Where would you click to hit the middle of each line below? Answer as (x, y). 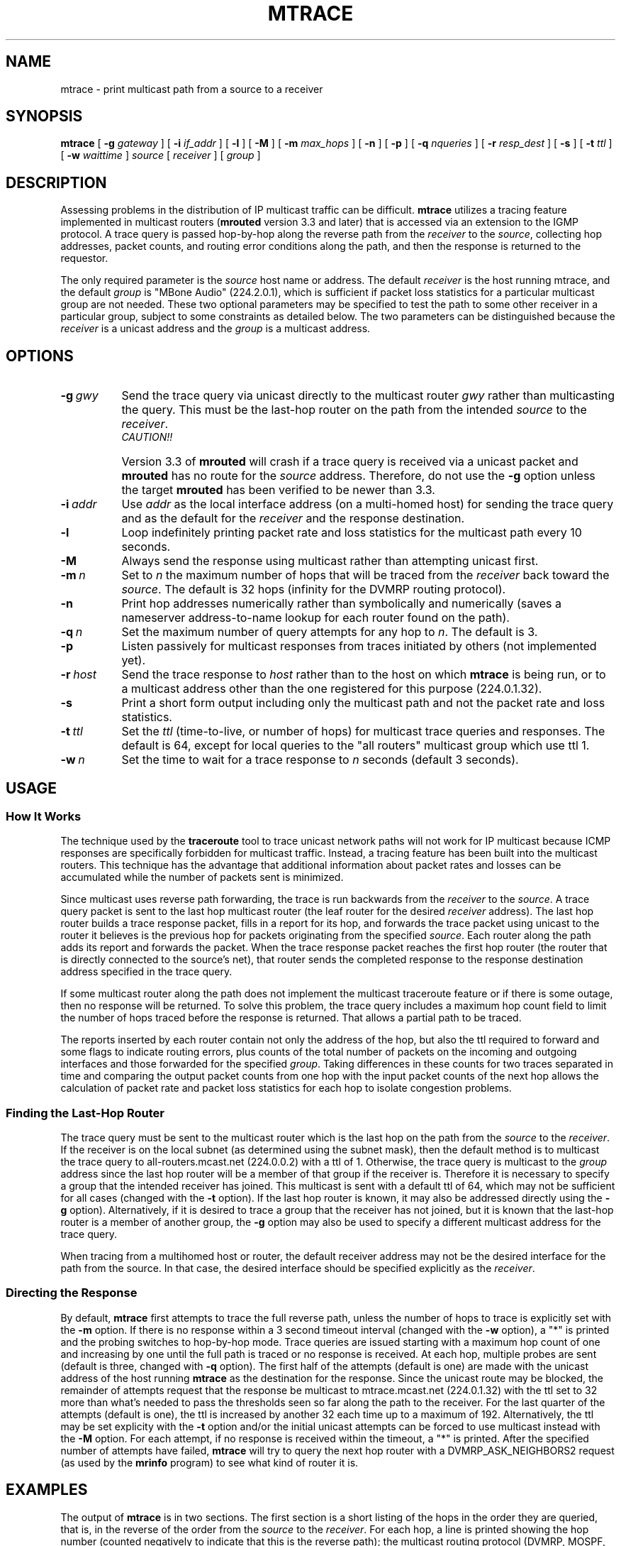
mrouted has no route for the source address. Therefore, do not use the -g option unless (358, 476)
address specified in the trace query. (146, 972)
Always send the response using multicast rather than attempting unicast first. (330, 561)
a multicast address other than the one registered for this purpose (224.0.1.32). (332, 689)
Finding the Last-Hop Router (85, 1113)
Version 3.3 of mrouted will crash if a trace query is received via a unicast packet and (350, 462)
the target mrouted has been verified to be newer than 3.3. (278, 490)
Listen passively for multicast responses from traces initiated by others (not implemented (359, 646)
